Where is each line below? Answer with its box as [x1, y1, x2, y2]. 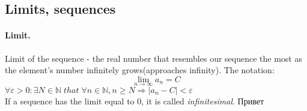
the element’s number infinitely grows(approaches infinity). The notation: [5, 64, 275, 76]
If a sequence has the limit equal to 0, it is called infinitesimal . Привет [5, 94, 264, 107]
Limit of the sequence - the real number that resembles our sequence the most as [5, 52, 302, 64]
